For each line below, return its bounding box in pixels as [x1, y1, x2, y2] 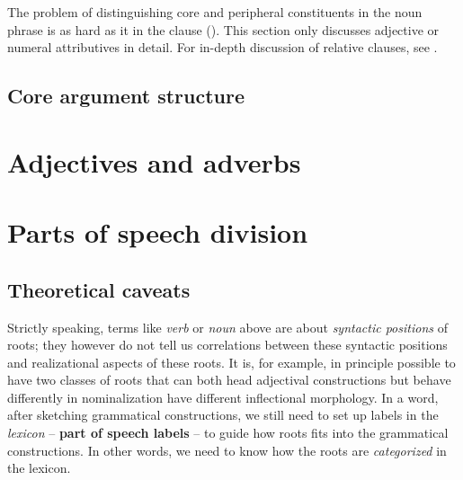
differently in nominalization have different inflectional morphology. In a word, [7, 387, 439, 406]
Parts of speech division [7, 214, 308, 251]
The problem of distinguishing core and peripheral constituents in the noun [7, 3, 423, 21]
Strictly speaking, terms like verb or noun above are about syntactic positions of [7, 317, 448, 336]
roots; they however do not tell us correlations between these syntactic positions [7, 335, 448, 354]
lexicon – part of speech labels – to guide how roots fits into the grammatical [7, 423, 449, 442]
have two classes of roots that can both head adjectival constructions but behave [7, 370, 451, 389]
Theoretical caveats [7, 275, 191, 303]
